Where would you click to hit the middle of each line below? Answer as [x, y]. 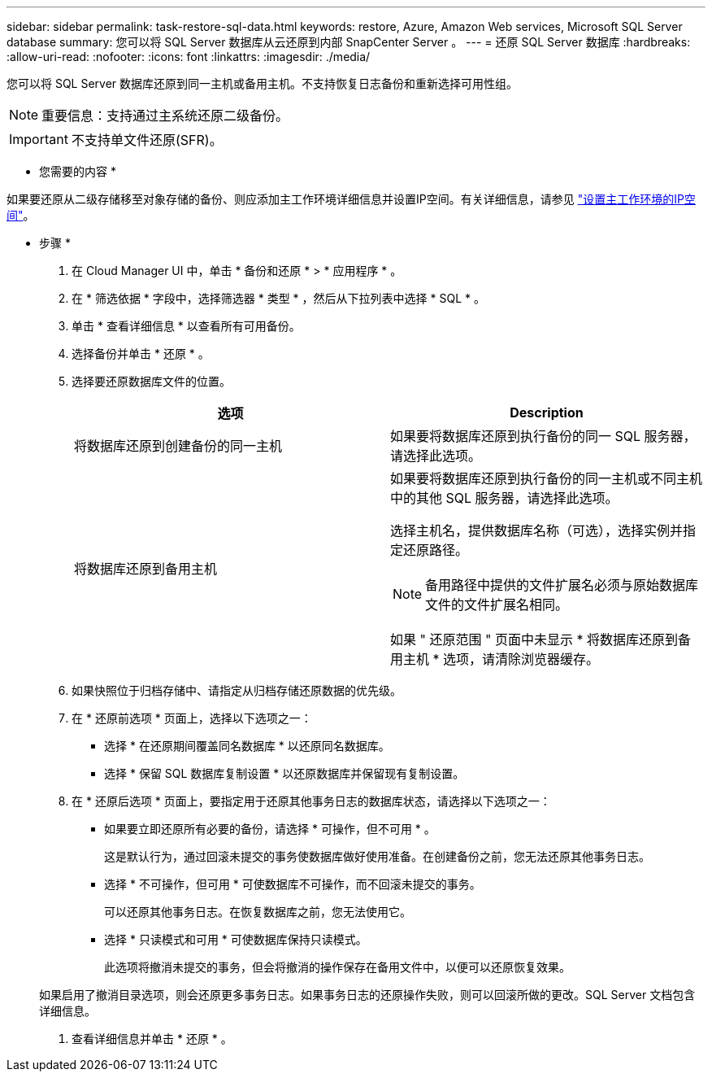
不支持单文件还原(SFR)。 [147, 140]
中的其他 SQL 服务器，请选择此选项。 [504, 498]
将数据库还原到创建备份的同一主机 [178, 446]
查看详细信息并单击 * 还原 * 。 [152, 1039]
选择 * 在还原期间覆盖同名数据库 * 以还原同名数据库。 [247, 746]
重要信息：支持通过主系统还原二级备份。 [165, 116]
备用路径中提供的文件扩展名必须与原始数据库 [562, 585]
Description [547, 412]
